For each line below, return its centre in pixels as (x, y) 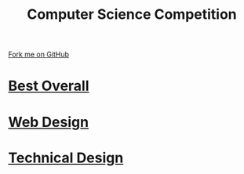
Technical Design (66, 158)
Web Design (48, 122)
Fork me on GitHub (38, 54)
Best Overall (49, 86)
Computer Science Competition (132, 14)
